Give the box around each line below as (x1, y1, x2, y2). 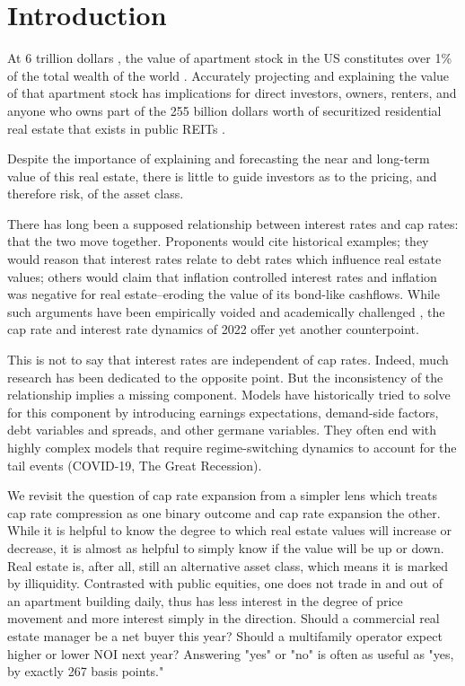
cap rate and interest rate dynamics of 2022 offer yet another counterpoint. (7, 320, 419, 339)
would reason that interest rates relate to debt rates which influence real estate (7, 250, 442, 268)
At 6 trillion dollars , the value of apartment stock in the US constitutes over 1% (7, 48, 452, 67)
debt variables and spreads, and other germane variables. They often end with (7, 420, 437, 439)
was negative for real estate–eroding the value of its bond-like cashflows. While (7, 285, 440, 303)
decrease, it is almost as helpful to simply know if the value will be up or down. (7, 538, 444, 557)
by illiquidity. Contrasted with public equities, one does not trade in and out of (7, 574, 443, 593)
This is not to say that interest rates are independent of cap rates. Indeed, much (7, 350, 449, 369)
